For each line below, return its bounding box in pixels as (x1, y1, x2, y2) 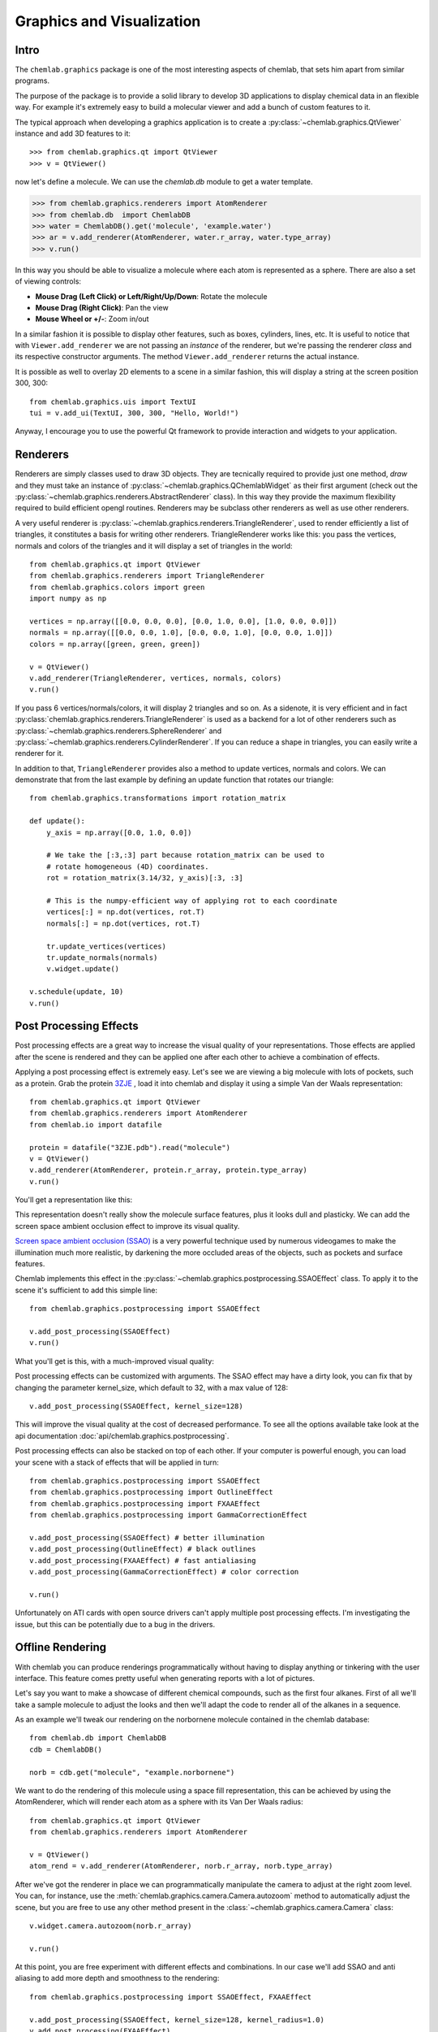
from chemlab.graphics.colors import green (29, 582, 205, 592)
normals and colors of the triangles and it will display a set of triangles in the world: (15, 541, 293, 550)
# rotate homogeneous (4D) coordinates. (45, 862, 210, 871)
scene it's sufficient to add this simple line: (15, 1285, 158, 1295)
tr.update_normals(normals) (45, 953, 158, 962)
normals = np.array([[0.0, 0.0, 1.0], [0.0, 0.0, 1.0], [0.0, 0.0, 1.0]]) (29, 628, 333, 637)
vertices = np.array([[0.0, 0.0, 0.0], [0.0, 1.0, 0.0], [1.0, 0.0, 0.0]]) (29, 617, 337, 626)
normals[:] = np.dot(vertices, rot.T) (45, 918, 201, 928)
